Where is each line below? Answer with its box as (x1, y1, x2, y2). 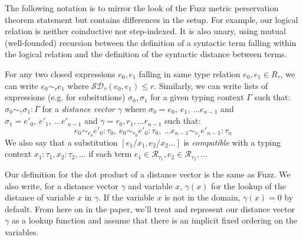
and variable (128, 179, 173, 192)
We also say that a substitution (5, 136, 118, 148)
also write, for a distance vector (5, 179, 118, 192)
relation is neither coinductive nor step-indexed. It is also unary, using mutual (5, 25, 286, 37)
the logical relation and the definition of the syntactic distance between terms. (5, 48, 287, 60)
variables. (5, 226, 39, 238)
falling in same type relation (139, 67, 241, 80)
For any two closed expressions (5, 67, 116, 80)
